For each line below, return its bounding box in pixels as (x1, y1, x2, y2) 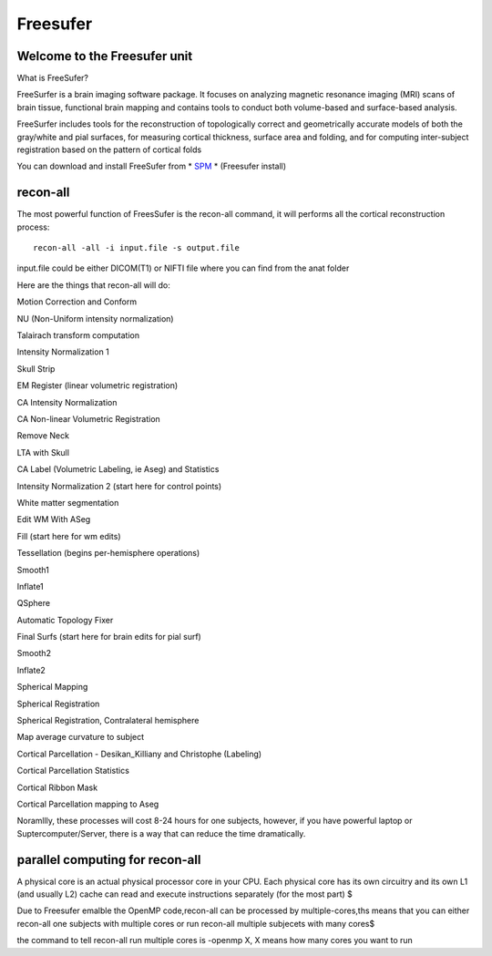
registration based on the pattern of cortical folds (16, 144, 202, 155)
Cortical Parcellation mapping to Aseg (16, 798, 159, 809)
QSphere (16, 598, 50, 609)
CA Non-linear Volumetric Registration (16, 414, 161, 424)
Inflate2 (16, 664, 46, 675)
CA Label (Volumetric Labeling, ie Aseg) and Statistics (16, 464, 220, 475)
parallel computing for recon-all (16, 852, 201, 868)
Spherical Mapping (16, 682, 88, 693)
